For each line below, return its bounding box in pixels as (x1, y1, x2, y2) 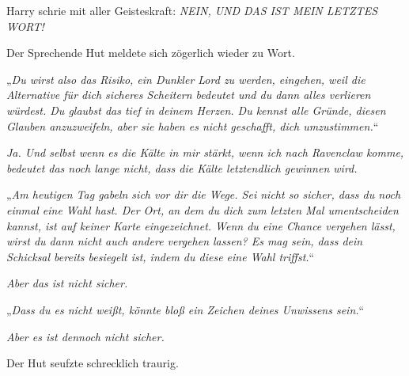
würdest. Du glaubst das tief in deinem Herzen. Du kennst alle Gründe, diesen (6, 101, 386, 118)
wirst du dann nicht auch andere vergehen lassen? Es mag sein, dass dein (6, 233, 363, 249)
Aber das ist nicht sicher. (6, 275, 128, 291)
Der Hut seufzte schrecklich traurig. (6, 355, 179, 371)
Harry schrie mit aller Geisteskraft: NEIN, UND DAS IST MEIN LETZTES (6, 2, 378, 18)
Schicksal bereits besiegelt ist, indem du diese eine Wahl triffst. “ (6, 248, 315, 264)
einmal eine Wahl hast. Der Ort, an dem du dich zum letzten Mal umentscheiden (6, 201, 399, 218)
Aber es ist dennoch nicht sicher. (6, 328, 165, 344)
